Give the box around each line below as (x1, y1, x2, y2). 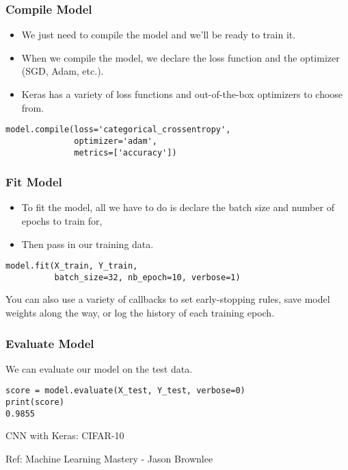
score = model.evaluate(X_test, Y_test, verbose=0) (5, 386, 245, 396)
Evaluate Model (5, 334, 94, 351)
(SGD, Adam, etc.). (21, 64, 104, 78)
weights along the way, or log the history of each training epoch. (5, 306, 275, 320)
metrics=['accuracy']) (74, 147, 177, 158)
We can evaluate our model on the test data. (5, 361, 193, 375)
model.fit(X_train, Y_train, (5, 261, 138, 271)
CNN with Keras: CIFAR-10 (5, 428, 124, 443)
